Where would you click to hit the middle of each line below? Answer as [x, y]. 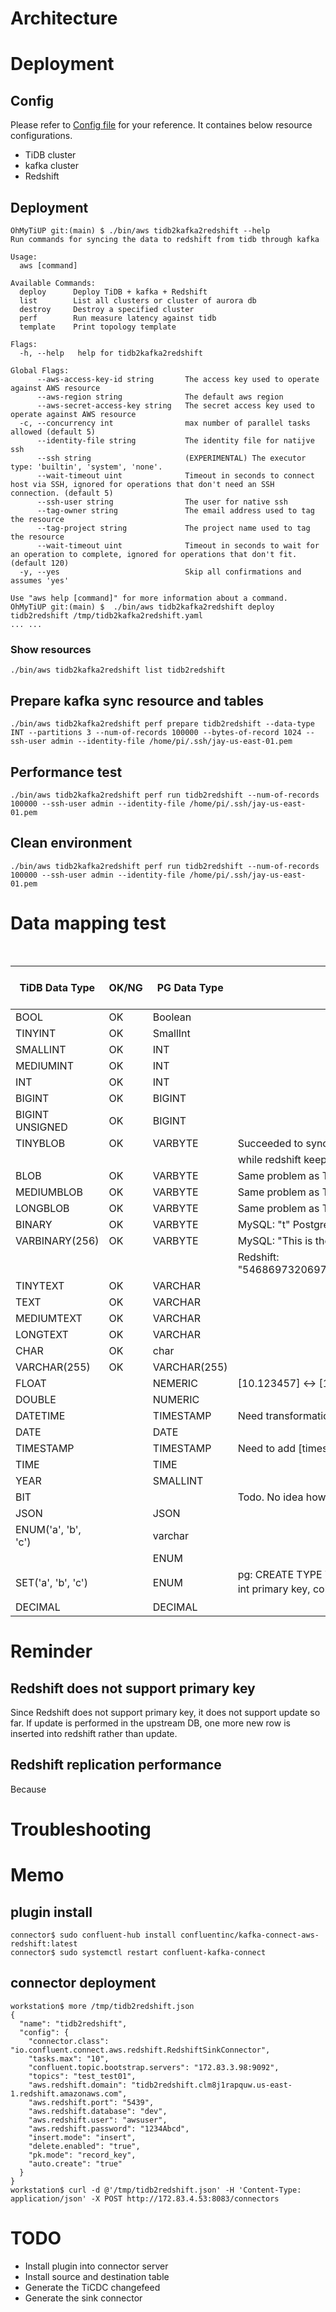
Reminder [51, 1651]
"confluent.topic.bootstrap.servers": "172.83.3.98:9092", [154, 2067]
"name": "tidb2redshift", [73, 2023]
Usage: [24, 257]
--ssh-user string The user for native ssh [162, 502]
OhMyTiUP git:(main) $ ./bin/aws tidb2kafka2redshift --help [140, 231]
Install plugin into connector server [96, 2266]
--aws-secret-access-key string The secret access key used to [175, 406]
